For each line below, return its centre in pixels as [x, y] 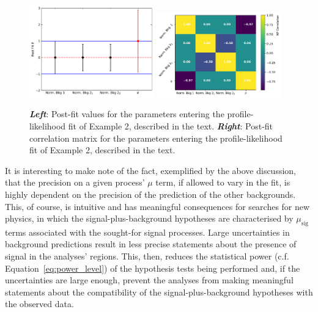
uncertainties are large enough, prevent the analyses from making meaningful [149, 280]
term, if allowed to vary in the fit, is [223, 182]
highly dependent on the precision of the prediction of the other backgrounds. [150, 194]
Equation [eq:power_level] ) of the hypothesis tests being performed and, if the [153, 268]
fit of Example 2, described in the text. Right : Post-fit [171, 125]
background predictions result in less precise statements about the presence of [151, 244]
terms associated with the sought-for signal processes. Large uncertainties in [147, 232]
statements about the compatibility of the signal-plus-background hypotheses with [159, 292]
